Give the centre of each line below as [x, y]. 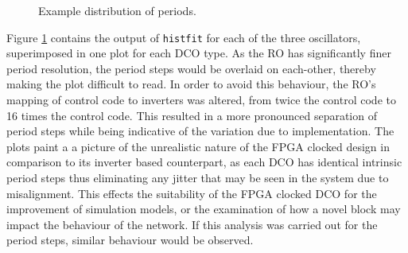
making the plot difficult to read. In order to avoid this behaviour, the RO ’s [191, 84]
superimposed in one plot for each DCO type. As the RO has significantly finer [199, 53]
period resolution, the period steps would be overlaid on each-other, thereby [191, 68]
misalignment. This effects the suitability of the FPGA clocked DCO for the [192, 193]
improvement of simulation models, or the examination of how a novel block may [204, 209]
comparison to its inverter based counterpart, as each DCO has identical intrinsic [204, 162]
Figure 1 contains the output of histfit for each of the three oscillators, [184, 37]
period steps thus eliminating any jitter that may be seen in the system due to [198, 177]
